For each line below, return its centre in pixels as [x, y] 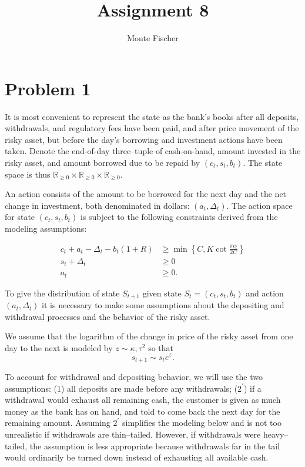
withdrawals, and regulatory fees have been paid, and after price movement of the [152, 128]
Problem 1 [48, 88]
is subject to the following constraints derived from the [179, 217]
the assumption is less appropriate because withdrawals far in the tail [155, 446]
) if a [252, 388]
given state [162, 293]
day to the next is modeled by [59, 347]
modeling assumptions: [46, 228]
